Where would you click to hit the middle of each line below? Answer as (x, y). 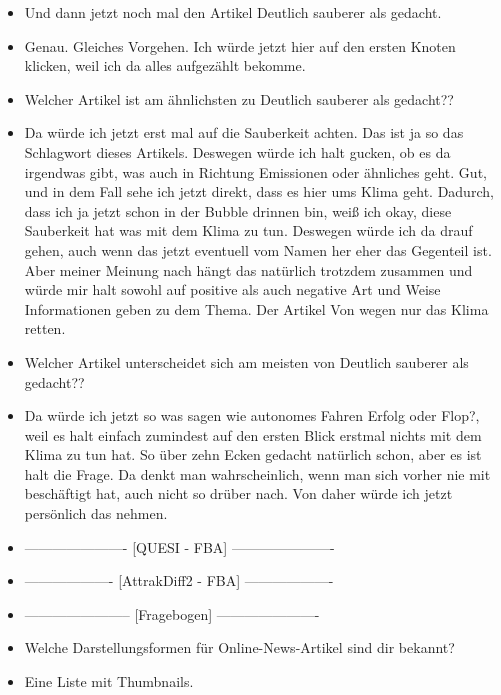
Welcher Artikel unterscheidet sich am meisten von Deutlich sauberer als (246, 361)
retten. (45, 328)
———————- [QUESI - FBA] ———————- (179, 546)
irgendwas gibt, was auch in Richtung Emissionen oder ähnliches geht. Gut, (255, 171)
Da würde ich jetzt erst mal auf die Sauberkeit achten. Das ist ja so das (244, 132)
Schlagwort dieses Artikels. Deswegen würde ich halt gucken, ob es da (237, 151)
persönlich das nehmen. (96, 513)
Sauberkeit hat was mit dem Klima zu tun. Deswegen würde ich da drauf (248, 230)
